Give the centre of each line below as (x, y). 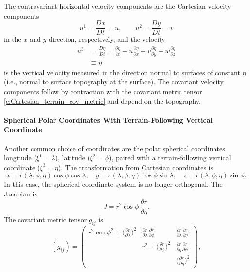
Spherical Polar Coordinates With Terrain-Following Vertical (108, 120)
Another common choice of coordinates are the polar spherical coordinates (115, 148)
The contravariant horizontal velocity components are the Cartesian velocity (117, 6)
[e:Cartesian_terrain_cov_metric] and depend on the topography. (102, 101)
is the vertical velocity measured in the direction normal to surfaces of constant (122, 72)
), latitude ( (73, 158)
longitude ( (20, 158)
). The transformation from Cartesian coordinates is (136, 167)
